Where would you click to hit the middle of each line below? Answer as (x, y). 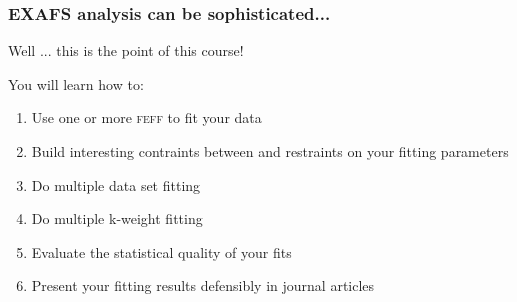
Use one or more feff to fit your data (146, 117)
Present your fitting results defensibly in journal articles (203, 285)
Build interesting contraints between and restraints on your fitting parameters (270, 151)
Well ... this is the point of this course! (126, 50)
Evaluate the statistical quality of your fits (161, 251)
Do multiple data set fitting (116, 184)
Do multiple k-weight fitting (117, 218)
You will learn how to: (76, 83)
